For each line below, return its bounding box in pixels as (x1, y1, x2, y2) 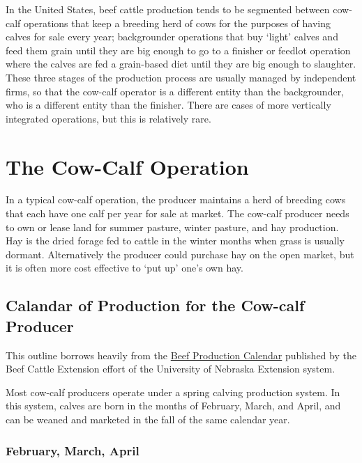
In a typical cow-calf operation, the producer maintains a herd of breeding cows (6, 192, 346, 207)
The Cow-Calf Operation (6, 152, 249, 180)
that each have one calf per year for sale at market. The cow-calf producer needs (6, 206, 349, 221)
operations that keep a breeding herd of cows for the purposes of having (24, 15, 331, 30)
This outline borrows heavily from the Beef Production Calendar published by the (6, 347, 356, 362)
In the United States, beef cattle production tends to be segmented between (6, 2, 330, 16)
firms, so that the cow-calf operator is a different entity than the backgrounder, (6, 84, 345, 98)
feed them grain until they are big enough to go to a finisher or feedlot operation (6, 42, 351, 57)
